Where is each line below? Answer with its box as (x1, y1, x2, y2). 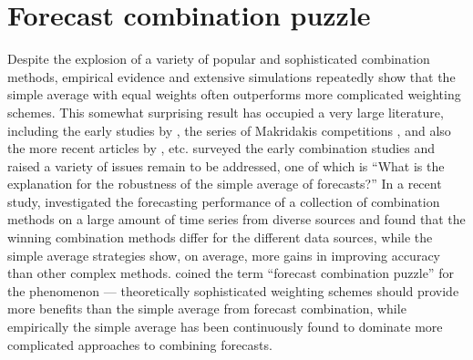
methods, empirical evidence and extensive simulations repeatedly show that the (7, 67, 456, 86)
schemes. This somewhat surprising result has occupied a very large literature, (7, 102, 444, 121)
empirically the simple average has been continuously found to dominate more (7, 317, 443, 336)
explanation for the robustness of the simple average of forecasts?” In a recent (7, 174, 442, 193)
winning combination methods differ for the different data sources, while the (7, 228, 433, 247)
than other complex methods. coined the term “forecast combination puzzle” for (7, 263, 454, 283)
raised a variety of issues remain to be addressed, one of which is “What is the (7, 156, 445, 175)
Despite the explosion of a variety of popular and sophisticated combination (7, 49, 430, 68)
